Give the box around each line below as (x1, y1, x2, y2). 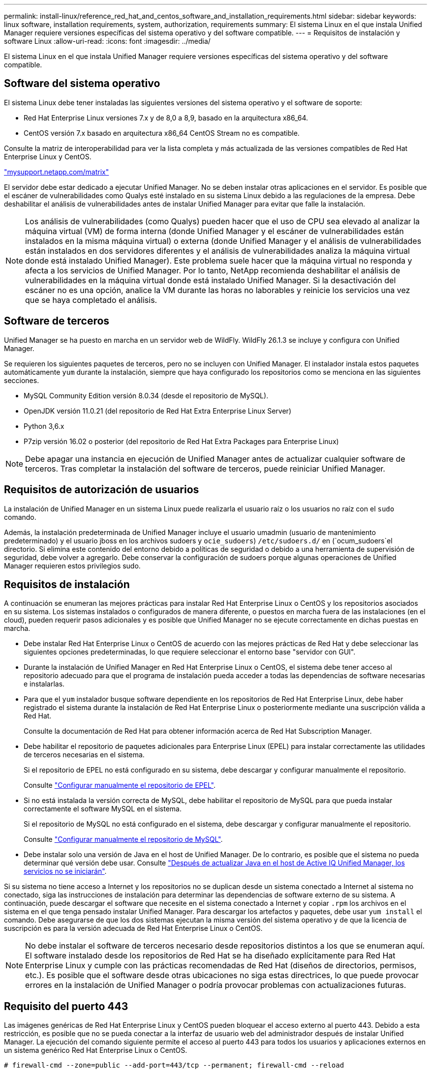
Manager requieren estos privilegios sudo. (4, 561, 141, 570)
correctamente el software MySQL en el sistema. (24, 805, 182, 813)
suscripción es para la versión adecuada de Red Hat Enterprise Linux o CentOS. (4, 924, 263, 933)
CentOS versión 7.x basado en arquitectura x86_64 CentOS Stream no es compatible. (24, 128, 300, 137)
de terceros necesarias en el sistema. (24, 750, 145, 759)
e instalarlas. (24, 680, 65, 688)
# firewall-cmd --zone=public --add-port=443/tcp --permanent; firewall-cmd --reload (4, 1061, 344, 1070)
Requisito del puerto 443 (4, 1000, 128, 1013)
